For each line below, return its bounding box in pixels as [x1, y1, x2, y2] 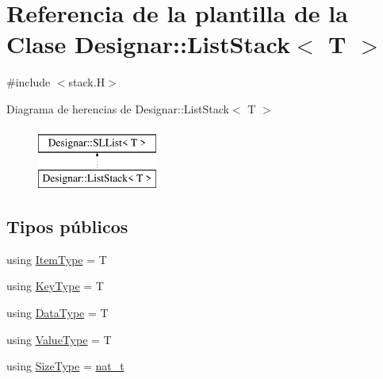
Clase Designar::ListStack [6, 28, 290, 60]
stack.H [68, 74, 105, 90]
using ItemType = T [6, 251, 107, 267]
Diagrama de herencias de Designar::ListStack [6, 100, 229, 117]
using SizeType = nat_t [6, 358, 124, 374]
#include [6, 74, 51, 90]
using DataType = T [6, 304, 109, 321]
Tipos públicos [6, 214, 128, 239]
